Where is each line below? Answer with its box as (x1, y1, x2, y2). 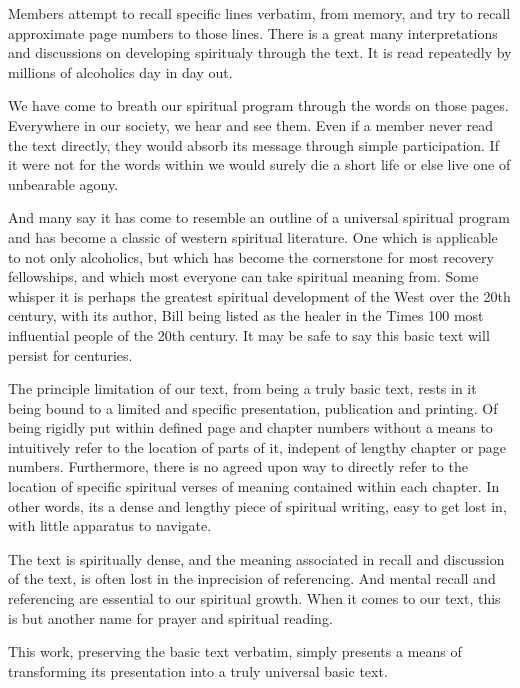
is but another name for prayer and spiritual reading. (8, 607, 333, 628)
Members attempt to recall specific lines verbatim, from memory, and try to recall (8, 3, 511, 23)
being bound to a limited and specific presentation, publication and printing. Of (8, 397, 498, 418)
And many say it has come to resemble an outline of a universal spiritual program (8, 207, 510, 228)
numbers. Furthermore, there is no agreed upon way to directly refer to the (8, 456, 468, 477)
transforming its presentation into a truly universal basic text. (8, 660, 388, 681)
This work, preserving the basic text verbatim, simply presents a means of (8, 641, 462, 662)
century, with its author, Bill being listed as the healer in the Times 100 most (8, 305, 484, 326)
